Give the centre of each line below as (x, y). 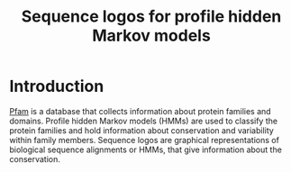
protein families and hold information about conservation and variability (142, 130)
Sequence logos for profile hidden (151, 17)
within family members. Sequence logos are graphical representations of (144, 140)
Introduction (57, 86)
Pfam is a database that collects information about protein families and (141, 111)
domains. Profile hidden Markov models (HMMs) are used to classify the (143, 121)
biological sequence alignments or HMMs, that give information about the (145, 149)
